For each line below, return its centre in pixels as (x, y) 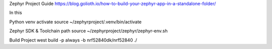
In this (16, 13)
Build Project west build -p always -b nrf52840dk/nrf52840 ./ (73, 40)
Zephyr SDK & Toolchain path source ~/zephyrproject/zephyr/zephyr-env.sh (89, 31)
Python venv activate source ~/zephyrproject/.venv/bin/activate (76, 22)
